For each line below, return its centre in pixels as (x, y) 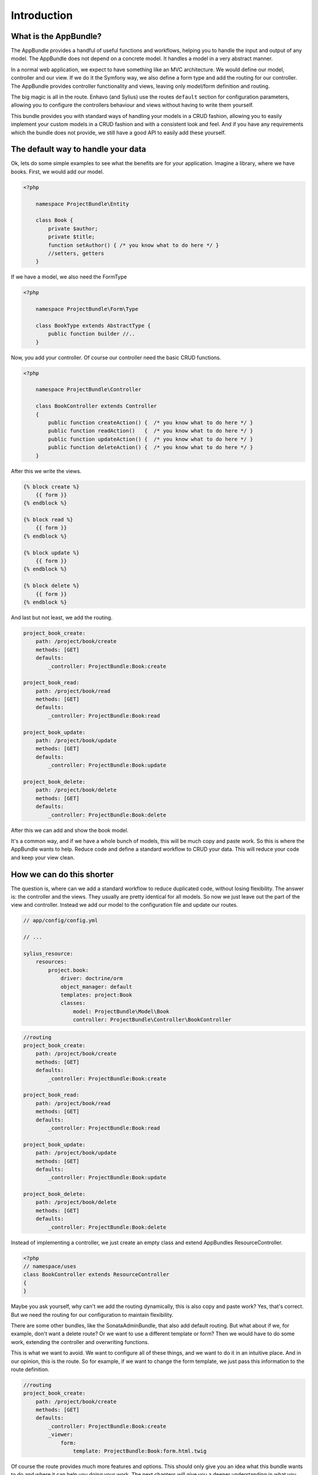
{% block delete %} (51, 586)
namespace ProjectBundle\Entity (82, 204)
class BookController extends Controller (96, 406)
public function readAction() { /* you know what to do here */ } (150, 431)
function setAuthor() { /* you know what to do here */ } (133, 245)
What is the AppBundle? (56, 36)
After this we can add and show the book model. (70, 830)
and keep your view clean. (43, 857)
